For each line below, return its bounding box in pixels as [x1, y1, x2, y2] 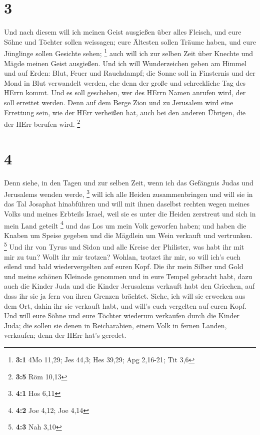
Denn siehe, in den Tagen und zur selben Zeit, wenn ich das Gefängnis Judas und [4, 177, 253, 187]
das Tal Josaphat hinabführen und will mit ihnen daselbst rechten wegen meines [4, 198, 250, 209]
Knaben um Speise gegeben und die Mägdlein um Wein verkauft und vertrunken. [4, 230, 253, 240]
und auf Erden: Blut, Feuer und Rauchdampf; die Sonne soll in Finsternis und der [4, 68, 255, 78]
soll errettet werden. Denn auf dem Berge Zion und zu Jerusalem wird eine [4, 97, 233, 107]
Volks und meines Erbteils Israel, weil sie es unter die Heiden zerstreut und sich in [4, 208, 256, 219]
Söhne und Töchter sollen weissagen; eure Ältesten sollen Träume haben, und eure [4, 36, 256, 47]
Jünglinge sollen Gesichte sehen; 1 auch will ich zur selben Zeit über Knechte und [4, 47, 253, 58]
